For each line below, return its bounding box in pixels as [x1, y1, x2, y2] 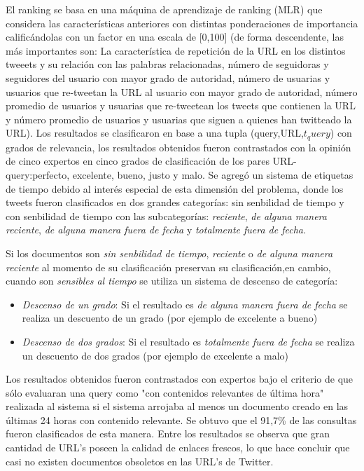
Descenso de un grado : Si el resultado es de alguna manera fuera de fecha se [22, 296, 348, 311]
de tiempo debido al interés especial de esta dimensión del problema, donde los [6, 181, 344, 196]
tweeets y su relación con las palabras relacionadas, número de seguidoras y [6, 57, 329, 71]
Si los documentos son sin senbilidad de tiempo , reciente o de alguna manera [6, 245, 333, 260]
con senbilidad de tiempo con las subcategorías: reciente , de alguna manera [6, 208, 327, 223]
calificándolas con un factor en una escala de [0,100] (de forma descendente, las [6, 29, 344, 44]
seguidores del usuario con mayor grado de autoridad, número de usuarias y [6, 70, 330, 85]
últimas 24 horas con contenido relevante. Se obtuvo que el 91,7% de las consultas [6, 412, 357, 427]
